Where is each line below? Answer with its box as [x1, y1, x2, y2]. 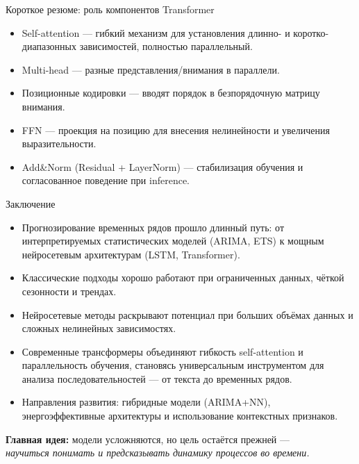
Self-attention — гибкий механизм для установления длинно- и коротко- [22, 25, 329, 40]
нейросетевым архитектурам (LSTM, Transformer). [22, 247, 240, 261]
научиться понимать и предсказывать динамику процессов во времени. [6, 445, 310, 460]
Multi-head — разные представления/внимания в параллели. [22, 62, 280, 76]
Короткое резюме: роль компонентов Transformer [6, 2, 215, 16]
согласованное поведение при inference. [22, 173, 190, 188]
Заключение [6, 196, 56, 210]
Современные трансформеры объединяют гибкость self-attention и [22, 344, 303, 358]
